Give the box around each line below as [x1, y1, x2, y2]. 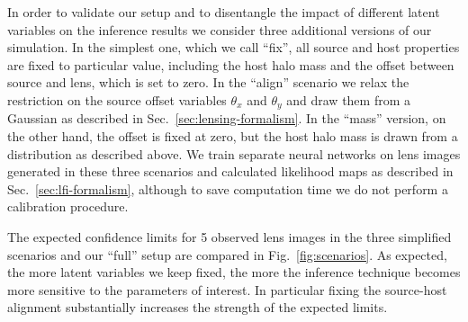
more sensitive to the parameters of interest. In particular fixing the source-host [7, 280, 447, 299]
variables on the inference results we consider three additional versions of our [7, 20, 432, 39]
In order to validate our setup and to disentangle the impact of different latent [7, 3, 440, 21]
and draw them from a [286, 90, 411, 109]
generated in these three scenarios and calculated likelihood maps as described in [7, 162, 454, 181]
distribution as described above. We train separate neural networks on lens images [7, 144, 461, 163]
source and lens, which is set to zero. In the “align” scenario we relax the [7, 73, 409, 92]
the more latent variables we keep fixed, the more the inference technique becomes [7, 263, 461, 282]
